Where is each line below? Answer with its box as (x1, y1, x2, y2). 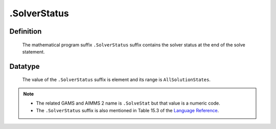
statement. (22, 48, 45, 55)
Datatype (9, 62, 40, 71)
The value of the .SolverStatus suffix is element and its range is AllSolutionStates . (22, 76, 211, 83)
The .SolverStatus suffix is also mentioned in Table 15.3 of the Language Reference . (36, 107, 219, 113)
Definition (9, 27, 42, 36)
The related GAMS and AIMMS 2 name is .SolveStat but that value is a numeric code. (36, 100, 220, 107)
